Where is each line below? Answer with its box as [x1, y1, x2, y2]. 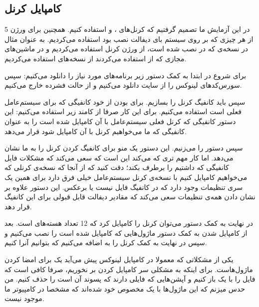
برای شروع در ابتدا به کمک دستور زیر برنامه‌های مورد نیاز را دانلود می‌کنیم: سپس [4, 70, 247, 80]
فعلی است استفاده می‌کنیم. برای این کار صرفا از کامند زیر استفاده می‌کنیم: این [4, 106, 242, 117]
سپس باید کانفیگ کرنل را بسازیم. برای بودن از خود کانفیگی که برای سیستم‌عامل [4, 96, 246, 107]
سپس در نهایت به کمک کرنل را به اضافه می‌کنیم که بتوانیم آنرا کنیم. [4, 237, 207, 248]
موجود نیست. [4, 293, 44, 304]
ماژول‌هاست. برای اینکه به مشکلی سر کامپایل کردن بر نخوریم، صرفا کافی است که [4, 264, 253, 274]
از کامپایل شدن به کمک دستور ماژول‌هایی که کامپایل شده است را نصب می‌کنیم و [4, 227, 248, 238]
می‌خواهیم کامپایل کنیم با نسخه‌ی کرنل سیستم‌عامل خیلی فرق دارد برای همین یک [4, 171, 248, 182]
